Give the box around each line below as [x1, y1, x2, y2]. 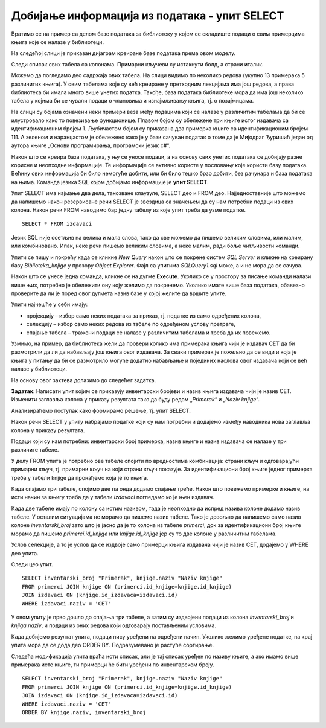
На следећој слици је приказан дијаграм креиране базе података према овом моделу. [11, 49, 235, 57]
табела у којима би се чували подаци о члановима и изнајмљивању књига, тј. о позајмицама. [11, 97, 254, 104]
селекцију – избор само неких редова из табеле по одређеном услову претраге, [26, 321, 235, 328]
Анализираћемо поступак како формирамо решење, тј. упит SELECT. [11, 407, 191, 414]
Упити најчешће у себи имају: [11, 301, 88, 308]
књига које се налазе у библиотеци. [11, 38, 104, 45]
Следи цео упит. [11, 561, 53, 568]
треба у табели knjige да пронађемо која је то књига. [11, 474, 149, 481]
